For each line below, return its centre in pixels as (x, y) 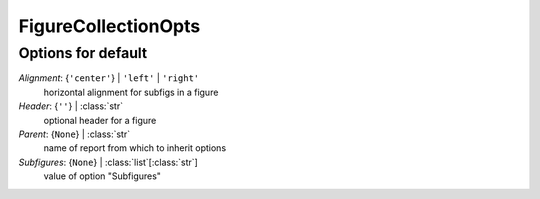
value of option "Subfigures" (102, 176)
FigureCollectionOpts (109, 26)
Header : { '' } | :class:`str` (71, 106)
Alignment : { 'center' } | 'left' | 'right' (109, 78)
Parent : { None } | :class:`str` (74, 134)
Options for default (83, 53)
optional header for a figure (100, 120)
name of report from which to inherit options (135, 148)
